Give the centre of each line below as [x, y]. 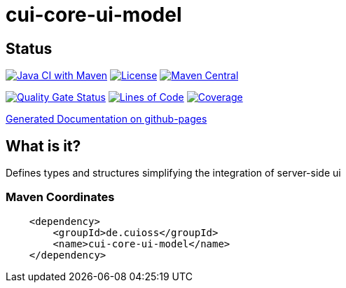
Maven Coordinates [60, 197]
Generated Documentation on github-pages [106, 119]
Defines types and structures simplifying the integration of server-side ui [173, 173]
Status [29, 48]
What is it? [43, 146]
